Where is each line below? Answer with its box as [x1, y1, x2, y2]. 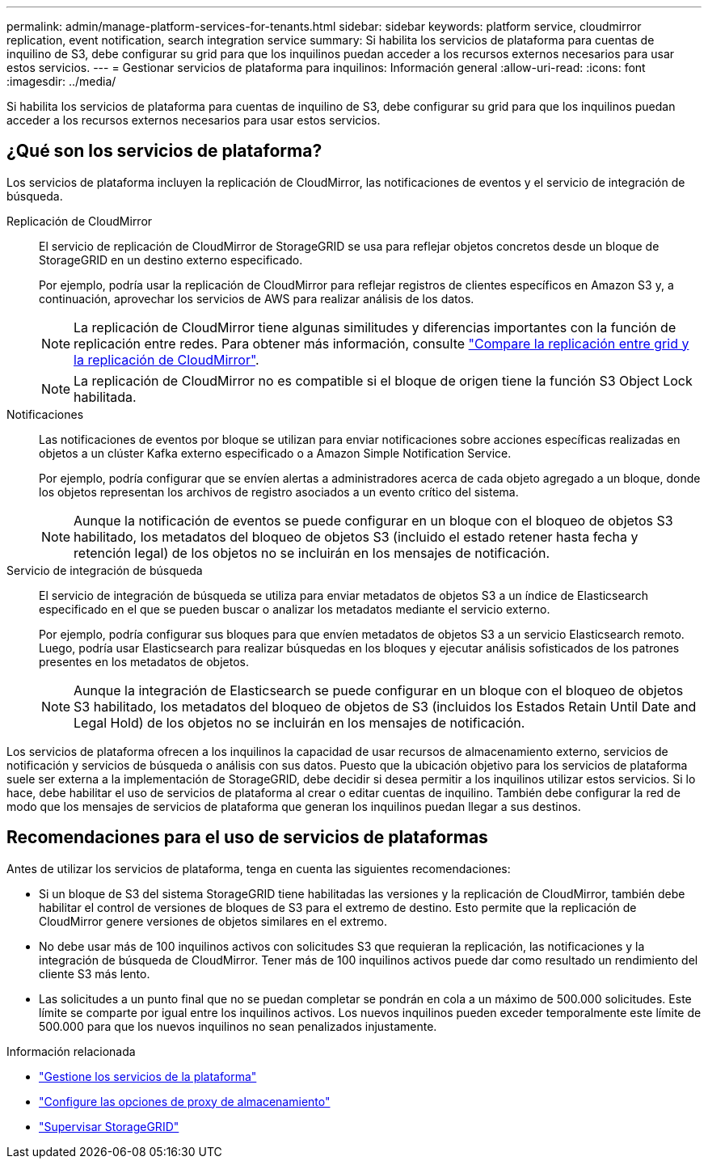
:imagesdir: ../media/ [6, 74, 116, 88]
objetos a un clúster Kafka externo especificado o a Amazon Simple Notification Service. [39, 445, 512, 460]
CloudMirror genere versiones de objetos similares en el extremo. [39, 914, 387, 928]
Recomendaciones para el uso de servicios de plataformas [6, 827, 488, 848]
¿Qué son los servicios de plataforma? [6, 141, 322, 162]
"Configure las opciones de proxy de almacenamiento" [39, 1094, 331, 1108]
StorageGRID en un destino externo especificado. [39, 252, 303, 267]
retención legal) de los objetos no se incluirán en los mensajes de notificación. [74, 544, 550, 561]
